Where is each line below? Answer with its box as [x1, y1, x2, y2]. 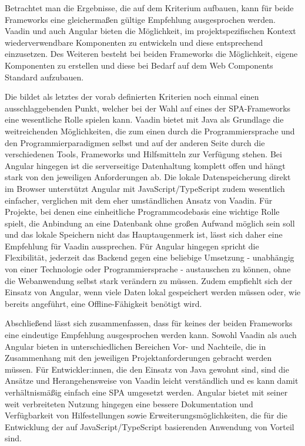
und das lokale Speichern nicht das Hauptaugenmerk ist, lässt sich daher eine [5, 228, 283, 241]
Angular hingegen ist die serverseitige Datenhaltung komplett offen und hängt [5, 159, 286, 171]
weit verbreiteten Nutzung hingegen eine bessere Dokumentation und [5, 397, 253, 410]
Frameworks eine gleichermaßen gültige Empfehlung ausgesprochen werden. [5, 13, 276, 25]
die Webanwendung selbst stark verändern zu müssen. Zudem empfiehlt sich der [5, 274, 293, 286]
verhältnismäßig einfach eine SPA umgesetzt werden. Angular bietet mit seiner [5, 386, 288, 398]
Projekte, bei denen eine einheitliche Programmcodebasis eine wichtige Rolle [5, 205, 280, 218]
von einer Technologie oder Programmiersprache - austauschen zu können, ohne [5, 263, 291, 275]
